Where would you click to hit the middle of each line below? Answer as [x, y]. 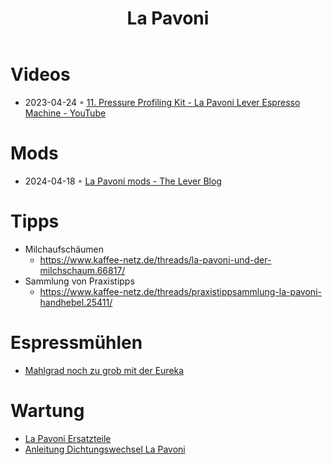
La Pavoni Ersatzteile [68, 438]
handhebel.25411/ [76, 302]
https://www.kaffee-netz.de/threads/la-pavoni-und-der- [155, 259]
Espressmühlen [76, 343]
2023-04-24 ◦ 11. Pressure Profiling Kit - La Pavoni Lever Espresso [162, 102]
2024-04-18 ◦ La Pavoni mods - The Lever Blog [123, 181]
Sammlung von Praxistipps [79, 281]
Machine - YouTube [65, 113]
